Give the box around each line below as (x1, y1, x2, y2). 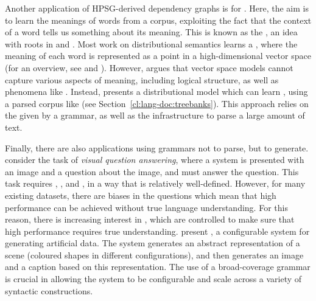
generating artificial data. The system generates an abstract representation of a (5, 237, 300, 249)
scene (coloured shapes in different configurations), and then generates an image (5, 248, 304, 261)
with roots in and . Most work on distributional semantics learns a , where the (5, 37, 298, 50)
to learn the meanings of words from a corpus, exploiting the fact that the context (5, 13, 312, 26)
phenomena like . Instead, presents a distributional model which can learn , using (5, 85, 308, 98)
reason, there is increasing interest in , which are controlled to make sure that (5, 213, 295, 226)
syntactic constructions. (5, 284, 93, 297)
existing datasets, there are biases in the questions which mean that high (5, 189, 276, 201)
